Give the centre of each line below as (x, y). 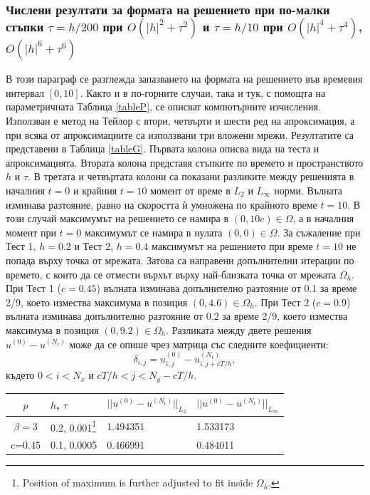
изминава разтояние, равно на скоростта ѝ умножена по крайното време (162, 204)
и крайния (95, 190)
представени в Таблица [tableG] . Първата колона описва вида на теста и (163, 148)
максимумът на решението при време (232, 246)
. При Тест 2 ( (285, 302)
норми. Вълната (308, 190)
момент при (31, 232)
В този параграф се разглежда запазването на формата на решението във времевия (184, 79)
